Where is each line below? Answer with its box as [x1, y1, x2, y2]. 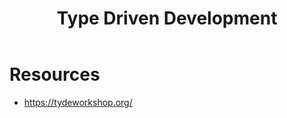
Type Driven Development [56, 7, 278, 30]
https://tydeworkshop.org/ [23, 96, 133, 108]
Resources [9, 63, 101, 86]
